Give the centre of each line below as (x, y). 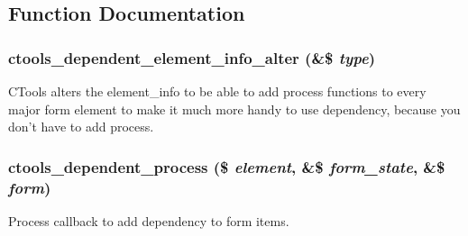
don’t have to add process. (81, 127)
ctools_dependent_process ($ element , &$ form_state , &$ (227, 166)
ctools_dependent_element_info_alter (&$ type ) (192, 57)
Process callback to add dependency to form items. (149, 220)
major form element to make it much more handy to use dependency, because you (234, 109)
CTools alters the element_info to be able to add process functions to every (217, 91)
